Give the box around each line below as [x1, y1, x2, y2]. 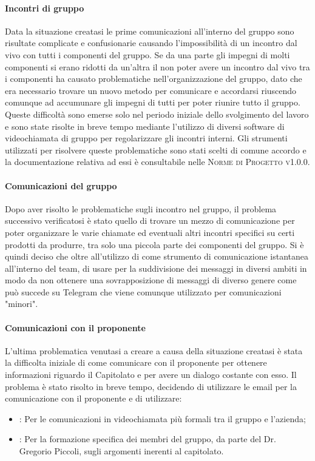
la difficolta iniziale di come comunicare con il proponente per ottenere [5, 356, 267, 369]
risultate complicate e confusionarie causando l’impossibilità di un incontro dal [5, 36, 297, 49]
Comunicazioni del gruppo [5, 179, 117, 192]
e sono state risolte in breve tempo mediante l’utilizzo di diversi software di [5, 119, 285, 132]
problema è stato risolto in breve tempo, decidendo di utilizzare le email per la [5, 380, 297, 392]
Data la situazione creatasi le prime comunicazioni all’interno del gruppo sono [5, 24, 294, 37]
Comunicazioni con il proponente [5, 321, 146, 334]
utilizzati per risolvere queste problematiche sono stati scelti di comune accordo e [5, 143, 307, 156]
